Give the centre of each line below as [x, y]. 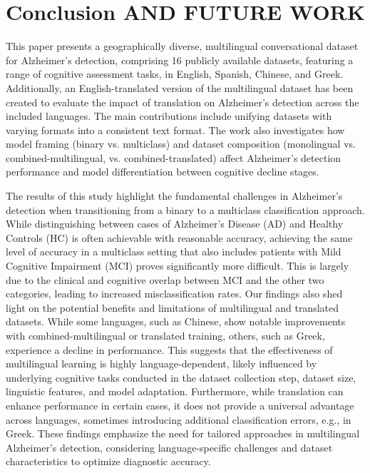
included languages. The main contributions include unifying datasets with [169, 116]
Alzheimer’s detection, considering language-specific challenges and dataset [169, 447]
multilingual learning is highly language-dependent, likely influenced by [161, 363]
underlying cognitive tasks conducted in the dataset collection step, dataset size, [181, 377]
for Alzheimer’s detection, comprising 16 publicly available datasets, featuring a [180, 60]
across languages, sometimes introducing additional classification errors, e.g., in [179, 419]
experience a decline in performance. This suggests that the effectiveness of [169, 349]
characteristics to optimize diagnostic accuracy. [108, 461]
